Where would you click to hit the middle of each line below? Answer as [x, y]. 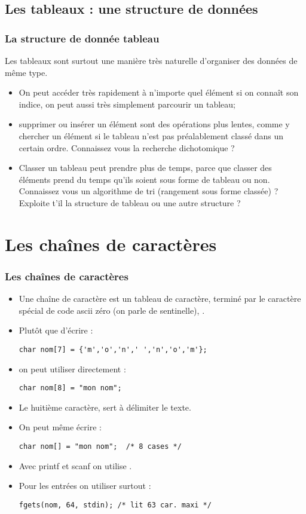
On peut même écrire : [60, 427]
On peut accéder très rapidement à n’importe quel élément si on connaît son [159, 92]
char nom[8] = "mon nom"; [70, 388]
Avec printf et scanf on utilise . [75, 465]
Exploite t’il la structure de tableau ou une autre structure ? [130, 202]
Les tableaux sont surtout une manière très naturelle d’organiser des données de [151, 60]
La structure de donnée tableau [82, 38]
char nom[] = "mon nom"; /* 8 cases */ [100, 446]
